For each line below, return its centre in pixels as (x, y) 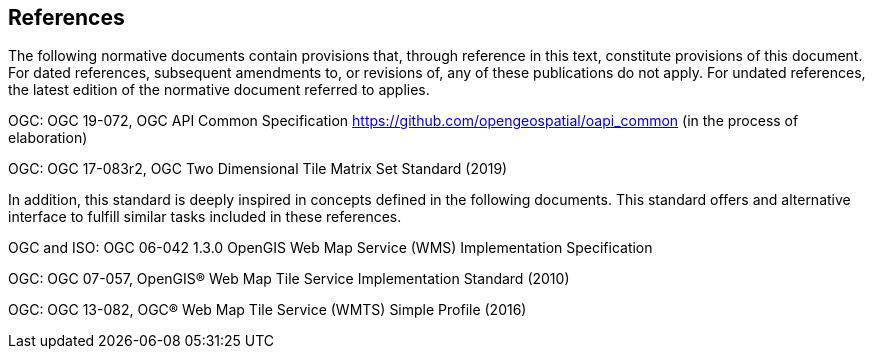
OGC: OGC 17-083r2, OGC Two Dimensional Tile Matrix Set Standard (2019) (258, 169)
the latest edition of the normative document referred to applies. (219, 90)
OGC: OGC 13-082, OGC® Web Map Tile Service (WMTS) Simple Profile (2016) (267, 310)
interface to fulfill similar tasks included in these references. (205, 217)
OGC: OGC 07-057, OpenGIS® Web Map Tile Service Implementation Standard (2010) (289, 279)
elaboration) (48, 138)
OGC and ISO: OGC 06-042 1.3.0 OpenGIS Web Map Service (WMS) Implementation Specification (330, 248)
